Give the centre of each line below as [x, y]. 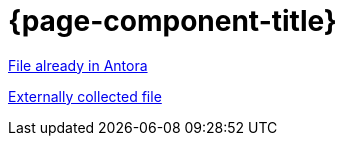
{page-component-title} [172, 21]
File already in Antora [78, 65]
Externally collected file [85, 96]
